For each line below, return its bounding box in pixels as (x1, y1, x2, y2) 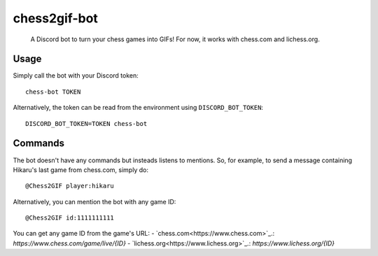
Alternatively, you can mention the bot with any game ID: (13, 197, 176, 206)
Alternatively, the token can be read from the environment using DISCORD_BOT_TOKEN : (13, 104, 264, 112)
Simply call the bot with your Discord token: (13, 71, 139, 80)
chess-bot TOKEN (25, 87, 81, 96)
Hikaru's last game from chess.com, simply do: (13, 165, 148, 174)
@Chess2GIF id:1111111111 (25, 214, 115, 222)
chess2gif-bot (13, 10, 98, 26)
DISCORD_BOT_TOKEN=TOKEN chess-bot (25, 120, 148, 127)
